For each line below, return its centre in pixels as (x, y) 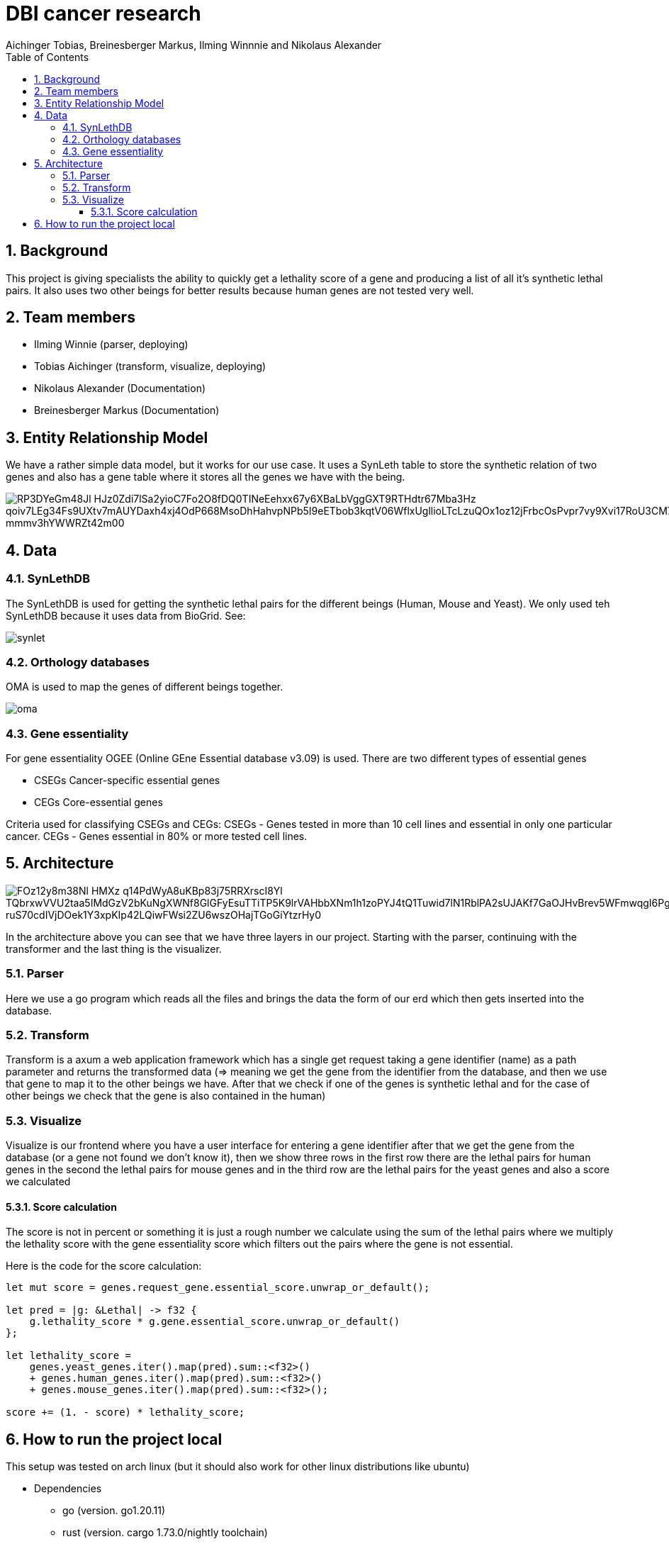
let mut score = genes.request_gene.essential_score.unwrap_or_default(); (218, 1288)
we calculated (38, 1182)
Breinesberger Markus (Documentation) (127, 410)
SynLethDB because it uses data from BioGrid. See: (126, 615)
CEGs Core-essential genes (99, 802)
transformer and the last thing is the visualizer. (114, 949)
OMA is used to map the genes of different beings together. (145, 687)
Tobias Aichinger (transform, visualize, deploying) (150, 367)
